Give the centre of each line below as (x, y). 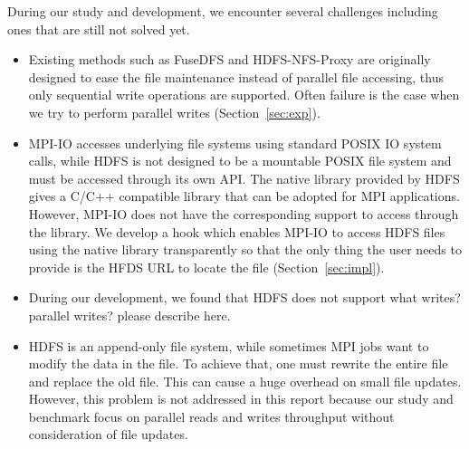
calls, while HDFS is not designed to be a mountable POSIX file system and (240, 161)
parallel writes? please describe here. (129, 315)
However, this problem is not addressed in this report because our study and (241, 399)
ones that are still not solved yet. (99, 29)
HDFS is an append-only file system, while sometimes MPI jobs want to (229, 345)
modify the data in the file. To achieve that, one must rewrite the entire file (238, 363)
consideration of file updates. (108, 434)
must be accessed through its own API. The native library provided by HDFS (244, 178)
